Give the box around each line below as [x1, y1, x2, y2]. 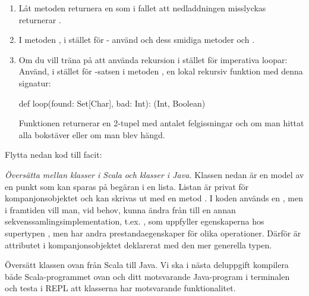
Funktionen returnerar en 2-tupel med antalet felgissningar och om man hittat [18, 117, 304, 129]
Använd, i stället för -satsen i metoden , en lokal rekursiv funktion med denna [18, 65, 303, 77]
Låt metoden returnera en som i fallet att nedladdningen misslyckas [18, 2, 266, 14]
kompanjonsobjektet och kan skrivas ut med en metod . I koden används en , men [5, 192, 303, 204]
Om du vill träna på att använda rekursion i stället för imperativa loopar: [18, 53, 288, 66]
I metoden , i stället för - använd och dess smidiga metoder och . [18, 33, 255, 46]
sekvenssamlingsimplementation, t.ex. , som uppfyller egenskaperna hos [5, 215, 264, 228]
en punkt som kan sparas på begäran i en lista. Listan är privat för [5, 180, 249, 192]
